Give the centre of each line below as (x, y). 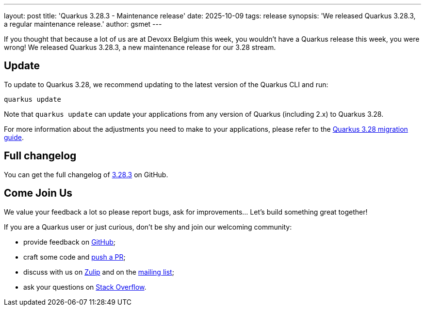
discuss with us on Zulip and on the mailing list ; (99, 272)
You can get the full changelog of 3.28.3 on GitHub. (86, 174)
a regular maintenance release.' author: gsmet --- (83, 24)
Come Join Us (38, 193)
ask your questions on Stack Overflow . (85, 287)
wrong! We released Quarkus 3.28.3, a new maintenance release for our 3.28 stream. (140, 47)
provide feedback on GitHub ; (70, 242)
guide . (14, 137)
